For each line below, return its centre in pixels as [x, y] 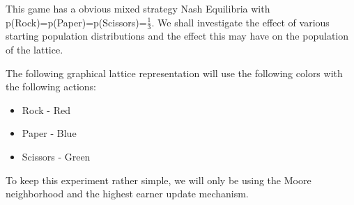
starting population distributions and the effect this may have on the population [177, 36]
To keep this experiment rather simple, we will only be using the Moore [159, 180]
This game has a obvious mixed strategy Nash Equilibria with [138, 8]
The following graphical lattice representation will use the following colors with [174, 73]
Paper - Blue [49, 133]
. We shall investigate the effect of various [240, 22]
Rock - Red [46, 109]
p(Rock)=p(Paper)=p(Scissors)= [76, 22]
